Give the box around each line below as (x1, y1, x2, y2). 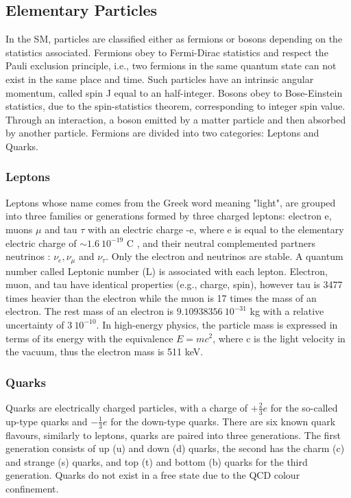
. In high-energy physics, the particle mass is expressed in (96, 317, 338, 331)
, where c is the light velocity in (213, 331, 346, 345)
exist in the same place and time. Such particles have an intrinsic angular (5, 71, 314, 86)
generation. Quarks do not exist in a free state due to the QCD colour (5, 468, 300, 482)
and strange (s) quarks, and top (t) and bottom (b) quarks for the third (5, 454, 308, 469)
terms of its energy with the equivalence (5, 331, 173, 345)
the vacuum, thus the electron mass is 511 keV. (5, 344, 204, 359)
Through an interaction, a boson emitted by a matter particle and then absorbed (5, 112, 346, 126)
